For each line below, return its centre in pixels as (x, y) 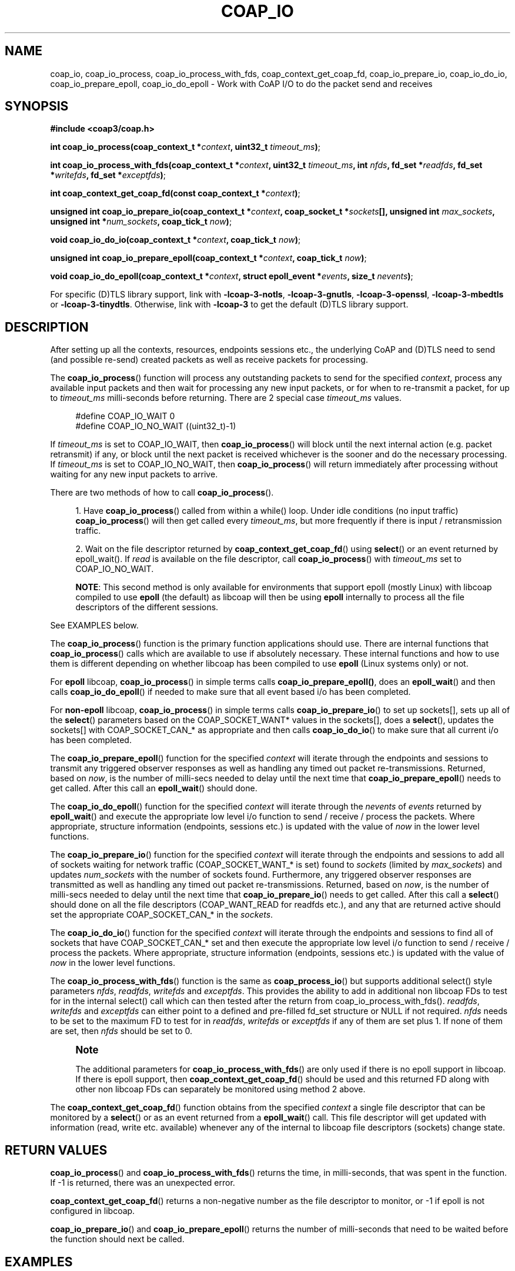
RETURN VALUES (56, 1150)
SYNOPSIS (37, 106)
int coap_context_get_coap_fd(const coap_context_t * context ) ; (175, 193)
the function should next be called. (117, 1239)
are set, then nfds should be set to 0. (121, 1031)
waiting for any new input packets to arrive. (134, 474)
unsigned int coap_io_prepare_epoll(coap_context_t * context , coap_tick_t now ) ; (208, 258)
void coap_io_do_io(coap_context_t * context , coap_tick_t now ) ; (175, 240)
